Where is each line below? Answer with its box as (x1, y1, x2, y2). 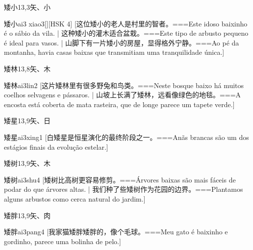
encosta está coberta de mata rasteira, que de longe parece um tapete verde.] (4, 99, 235, 109)
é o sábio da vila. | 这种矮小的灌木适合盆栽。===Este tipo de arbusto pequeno (4, 28, 249, 38)
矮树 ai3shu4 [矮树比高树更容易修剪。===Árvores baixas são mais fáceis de (4, 174, 236, 184)
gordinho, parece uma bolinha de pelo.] (4, 236, 121, 246)
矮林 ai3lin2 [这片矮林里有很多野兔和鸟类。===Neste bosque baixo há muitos (4, 80, 244, 90)
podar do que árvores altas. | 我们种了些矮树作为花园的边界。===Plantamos (4, 184, 243, 194)
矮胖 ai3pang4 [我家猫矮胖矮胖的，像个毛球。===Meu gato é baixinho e (4, 227, 228, 237)
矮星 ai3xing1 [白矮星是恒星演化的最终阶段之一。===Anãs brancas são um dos (4, 132, 249, 142)
